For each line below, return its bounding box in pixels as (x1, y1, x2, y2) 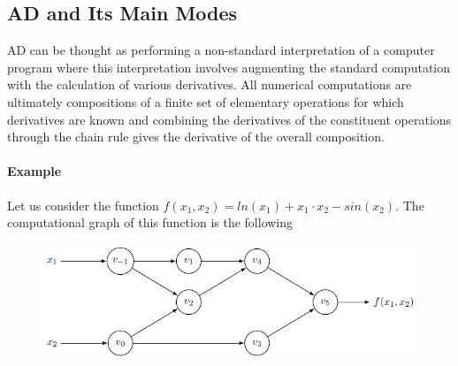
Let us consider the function (7, 195, 159, 214)
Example (7, 162, 62, 180)
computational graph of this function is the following (7, 213, 294, 232)
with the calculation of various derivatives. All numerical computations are (7, 75, 412, 94)
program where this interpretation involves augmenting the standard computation (7, 57, 451, 76)
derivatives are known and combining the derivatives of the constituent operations (7, 110, 452, 128)
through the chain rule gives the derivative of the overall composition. (7, 127, 385, 146)
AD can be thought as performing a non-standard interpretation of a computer (7, 41, 435, 59)
